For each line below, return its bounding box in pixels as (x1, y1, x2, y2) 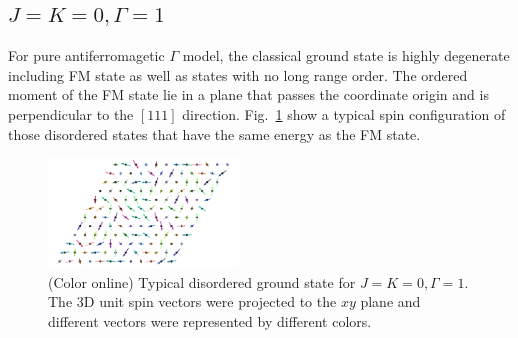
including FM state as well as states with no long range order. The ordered (8, 64, 468, 85)
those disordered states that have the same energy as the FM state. (8, 123, 421, 144)
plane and (360, 291, 421, 312)
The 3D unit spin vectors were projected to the (48, 291, 337, 312)
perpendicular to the (8, 103, 134, 124)
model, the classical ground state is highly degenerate (182, 45, 510, 66)
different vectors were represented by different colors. (48, 310, 372, 331)
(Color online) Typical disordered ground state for (48, 271, 356, 292)
